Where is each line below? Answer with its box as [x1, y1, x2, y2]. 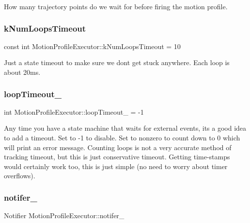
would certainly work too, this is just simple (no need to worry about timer [4, 161, 228, 171]
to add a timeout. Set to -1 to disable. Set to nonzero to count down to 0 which [4, 133, 240, 142]
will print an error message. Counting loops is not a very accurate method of [4, 142, 232, 152]
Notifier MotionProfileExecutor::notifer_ [4, 210, 125, 221]
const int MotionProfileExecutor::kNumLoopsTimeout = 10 [4, 41, 181, 51]
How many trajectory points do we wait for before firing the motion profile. [4, 1, 228, 11]
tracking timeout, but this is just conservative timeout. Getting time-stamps [4, 152, 230, 162]
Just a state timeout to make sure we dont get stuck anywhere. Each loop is [4, 57, 230, 68]
